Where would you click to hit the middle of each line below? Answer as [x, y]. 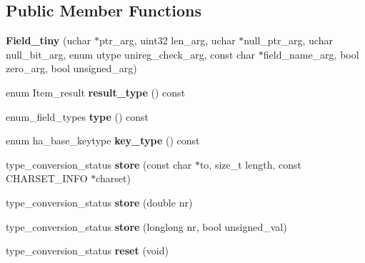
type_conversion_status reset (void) [87, 250]
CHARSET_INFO [47, 178]
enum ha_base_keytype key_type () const [103, 140]
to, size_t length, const [250, 164]
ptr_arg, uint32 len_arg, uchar [167, 40]
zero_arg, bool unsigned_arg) [71, 68]
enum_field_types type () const [77, 116]
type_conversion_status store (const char [99, 164]
